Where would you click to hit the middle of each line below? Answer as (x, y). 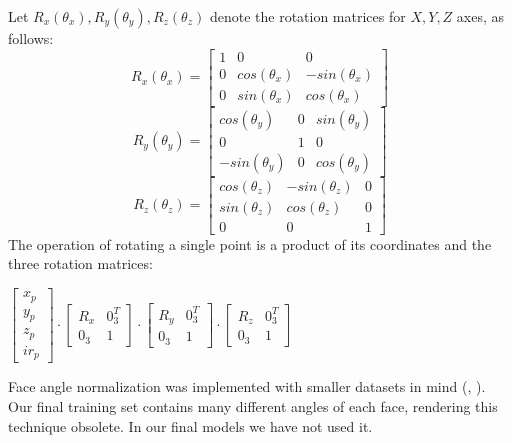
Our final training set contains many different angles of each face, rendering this (253, 405)
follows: (31, 38)
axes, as (480, 16)
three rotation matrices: (80, 263)
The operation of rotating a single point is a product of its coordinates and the (250, 243)
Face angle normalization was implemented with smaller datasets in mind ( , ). (247, 386)
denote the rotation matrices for (307, 16)
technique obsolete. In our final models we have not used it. (190, 425)
